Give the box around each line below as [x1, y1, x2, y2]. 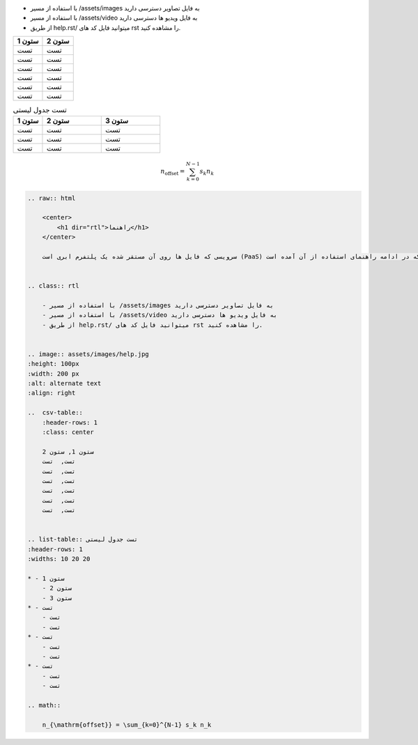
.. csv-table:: [27, 408, 84, 417]
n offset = [160, 167, 185, 177]
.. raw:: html [27, 194, 76, 202]
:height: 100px [27, 360, 79, 368]
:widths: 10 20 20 [27, 555, 91, 563]
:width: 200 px [27, 369, 79, 378]
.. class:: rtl [27, 282, 79, 290]
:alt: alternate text [27, 380, 102, 387]
